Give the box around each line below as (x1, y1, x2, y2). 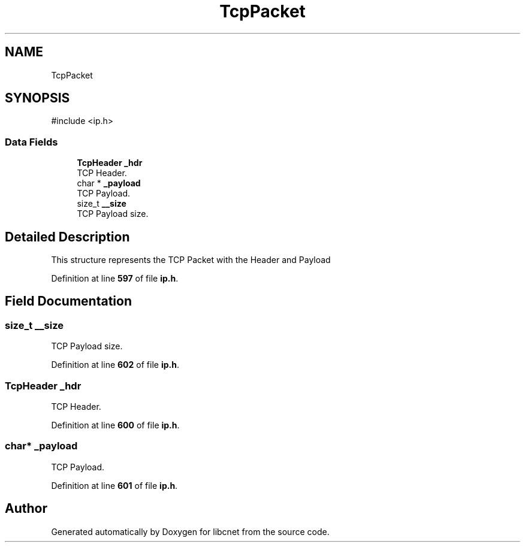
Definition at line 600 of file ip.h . (51, 420, 180, 430)
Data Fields (5, 135, 58, 148)
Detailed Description (5, 229, 130, 244)
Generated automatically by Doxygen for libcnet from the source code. (51, 526, 330, 537)
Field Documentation (5, 294, 132, 309)
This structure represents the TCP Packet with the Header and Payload (51, 255, 331, 265)
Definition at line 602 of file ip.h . (51, 359, 179, 370)
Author (5, 501, 47, 516)
